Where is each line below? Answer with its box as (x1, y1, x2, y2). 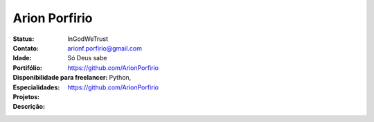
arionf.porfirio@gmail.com (67, 44, 142, 52)
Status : (12, 35, 35, 43)
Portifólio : (12, 63, 43, 72)
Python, (109, 73, 132, 82)
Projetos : (12, 92, 40, 101)
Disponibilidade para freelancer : (12, 73, 108, 82)
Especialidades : (12, 83, 60, 91)
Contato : (12, 44, 39, 52)
